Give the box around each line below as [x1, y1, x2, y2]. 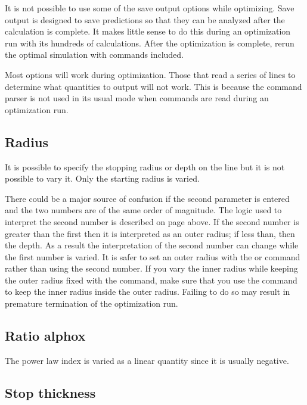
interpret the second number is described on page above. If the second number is [5, 215, 299, 228]
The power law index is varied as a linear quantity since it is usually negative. [5, 354, 289, 366]
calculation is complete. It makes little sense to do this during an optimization [5, 25, 291, 38]
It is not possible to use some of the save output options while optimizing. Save [5, 2, 294, 14]
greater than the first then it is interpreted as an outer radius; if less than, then [5, 227, 295, 239]
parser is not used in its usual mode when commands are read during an [5, 92, 269, 104]
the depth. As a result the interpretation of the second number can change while [5, 239, 299, 251]
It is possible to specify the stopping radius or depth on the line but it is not [5, 160, 285, 173]
